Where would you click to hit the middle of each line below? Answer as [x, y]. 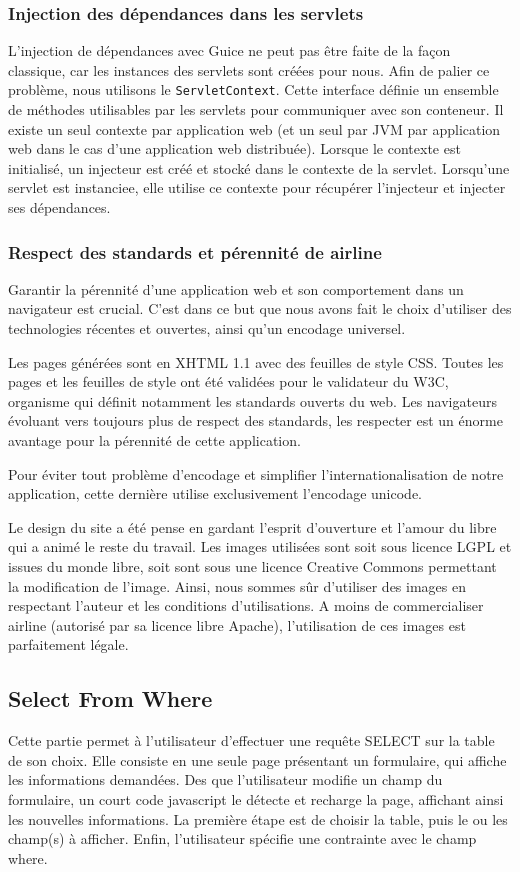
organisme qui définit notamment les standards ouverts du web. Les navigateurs [252, 400]
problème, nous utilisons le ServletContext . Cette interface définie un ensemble [253, 89]
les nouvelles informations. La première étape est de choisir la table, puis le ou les [258, 818]
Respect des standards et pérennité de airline [195, 251]
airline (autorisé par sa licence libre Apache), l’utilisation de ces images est [237, 624]
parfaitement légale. [68, 644]
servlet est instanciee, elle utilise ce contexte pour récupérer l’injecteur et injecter [257, 187]
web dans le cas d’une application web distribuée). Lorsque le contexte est [234, 148]
